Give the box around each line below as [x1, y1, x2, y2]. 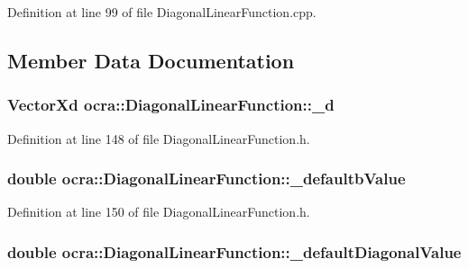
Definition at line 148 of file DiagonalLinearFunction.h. [7, 129, 310, 147]
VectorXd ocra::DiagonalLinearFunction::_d [7, 94, 335, 116]
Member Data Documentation [7, 46, 295, 74]
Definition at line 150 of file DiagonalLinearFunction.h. [7, 202, 310, 221]
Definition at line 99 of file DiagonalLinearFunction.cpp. [7, 3, 317, 21]
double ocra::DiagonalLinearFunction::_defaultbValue [7, 167, 406, 190]
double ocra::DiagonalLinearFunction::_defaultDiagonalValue [7, 240, 462, 263]
